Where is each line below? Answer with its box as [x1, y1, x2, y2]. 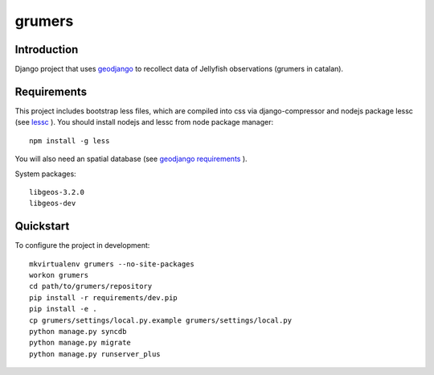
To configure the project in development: [14, 241, 150, 250]
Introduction [14, 43, 79, 56]
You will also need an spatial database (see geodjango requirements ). [14, 154, 248, 164]
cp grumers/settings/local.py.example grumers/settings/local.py [29, 315, 293, 325]
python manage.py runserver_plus [29, 349, 161, 358]
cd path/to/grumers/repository [29, 282, 153, 291]
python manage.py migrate [29, 338, 132, 348]
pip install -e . [29, 304, 97, 314]
